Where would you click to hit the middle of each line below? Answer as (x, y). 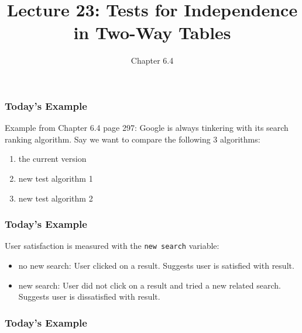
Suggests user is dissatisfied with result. (89, 296)
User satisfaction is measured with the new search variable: (112, 246)
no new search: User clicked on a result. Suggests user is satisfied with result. (156, 266)
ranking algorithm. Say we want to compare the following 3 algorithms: (133, 139)
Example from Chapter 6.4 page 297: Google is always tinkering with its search (147, 128)
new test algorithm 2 (56, 198)
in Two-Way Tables (152, 32)
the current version (52, 159)
